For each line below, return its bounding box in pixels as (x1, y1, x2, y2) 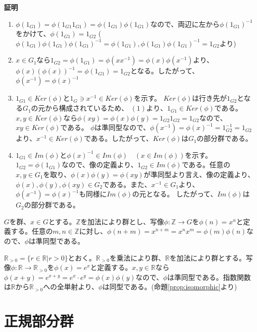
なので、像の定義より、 (62, 159, 138, 170)
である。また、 (102, 179, 152, 189)
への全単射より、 (43, 281, 98, 292)
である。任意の (181, 159, 231, 170)
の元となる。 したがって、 (132, 189, 217, 199)
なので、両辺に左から (150, 18, 220, 29)
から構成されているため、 (45, 103, 129, 113)
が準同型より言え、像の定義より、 (144, 169, 255, 180)
